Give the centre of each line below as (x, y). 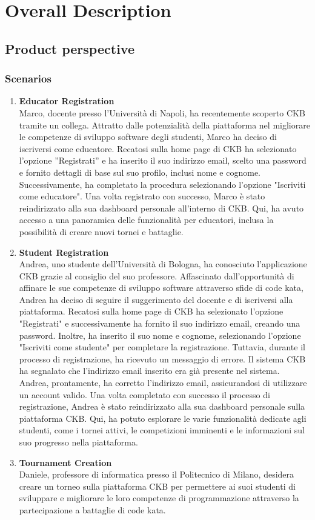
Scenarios (28, 78)
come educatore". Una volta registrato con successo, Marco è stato (142, 196)
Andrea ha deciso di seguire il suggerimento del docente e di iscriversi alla (156, 299)
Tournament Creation (65, 462)
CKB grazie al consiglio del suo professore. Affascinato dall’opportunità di (157, 275)
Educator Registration (67, 101)
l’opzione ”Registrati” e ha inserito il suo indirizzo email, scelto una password (163, 160)
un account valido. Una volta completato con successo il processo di (144, 394)
